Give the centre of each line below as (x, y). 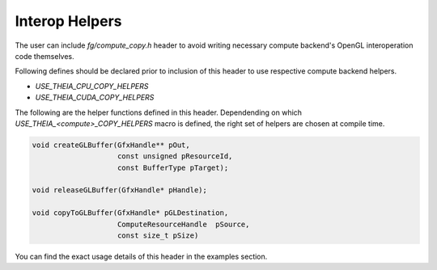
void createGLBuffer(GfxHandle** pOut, (111, 145)
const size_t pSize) (158, 236)
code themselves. (45, 56)
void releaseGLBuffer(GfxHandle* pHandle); (120, 190)
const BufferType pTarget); (173, 167)
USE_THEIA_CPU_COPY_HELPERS (92, 86)
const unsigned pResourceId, (175, 156)
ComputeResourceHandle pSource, (184, 224)
